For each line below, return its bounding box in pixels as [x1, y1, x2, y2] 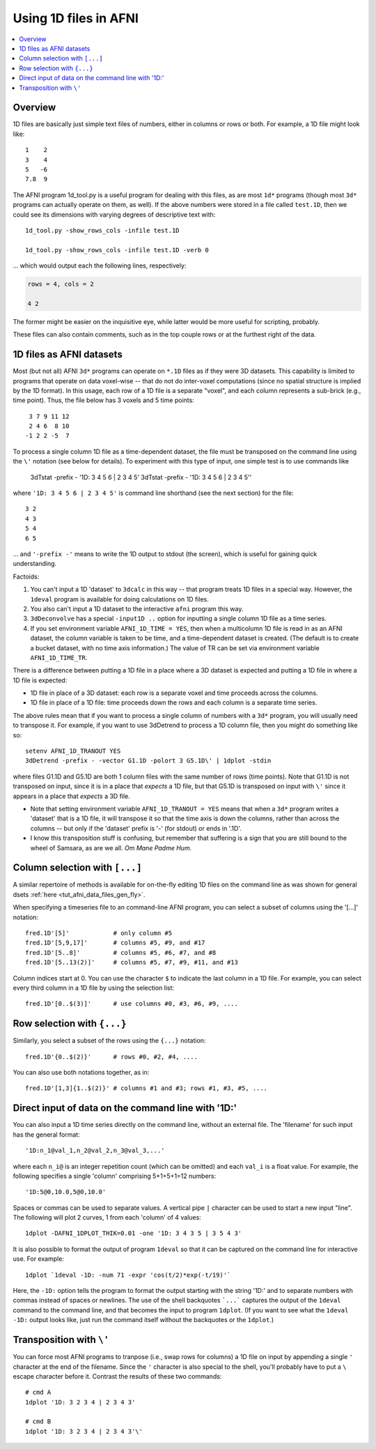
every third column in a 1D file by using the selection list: [13, 983, 174, 992]
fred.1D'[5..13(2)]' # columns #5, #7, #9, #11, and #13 [25, 958, 238, 967]
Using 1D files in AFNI [13, 10, 139, 26]
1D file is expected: [13, 676, 68, 684]
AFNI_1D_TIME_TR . [30, 653, 88, 661]
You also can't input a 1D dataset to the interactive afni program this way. [30, 604, 244, 613]
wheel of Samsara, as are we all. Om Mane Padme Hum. [30, 843, 192, 852]
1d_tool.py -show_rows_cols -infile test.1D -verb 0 [25, 246, 209, 254]
